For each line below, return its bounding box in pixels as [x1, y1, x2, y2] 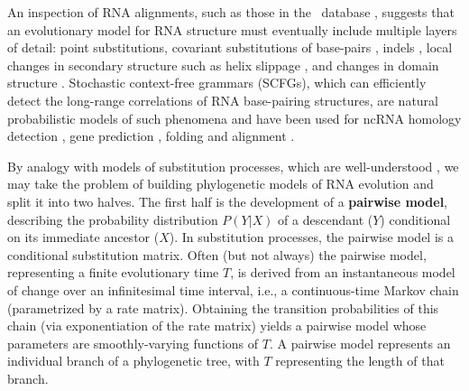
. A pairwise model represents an [269, 333, 451, 352]
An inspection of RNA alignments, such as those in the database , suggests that [7, 3, 455, 21]
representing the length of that [275, 351, 445, 370]
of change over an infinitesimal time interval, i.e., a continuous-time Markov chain [7, 280, 459, 299]
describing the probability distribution [7, 209, 218, 228]
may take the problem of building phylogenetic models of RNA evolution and [7, 174, 434, 193]
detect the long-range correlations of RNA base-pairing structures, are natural [7, 90, 438, 109]
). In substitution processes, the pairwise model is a [169, 228, 454, 247]
